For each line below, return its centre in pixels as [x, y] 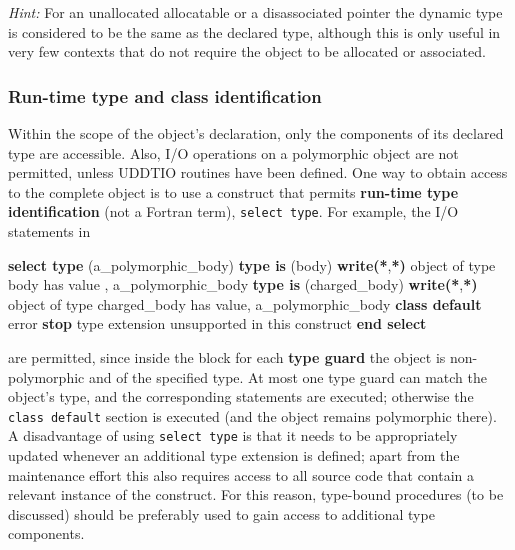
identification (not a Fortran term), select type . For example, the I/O [233, 211]
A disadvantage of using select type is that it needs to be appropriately [233, 435]
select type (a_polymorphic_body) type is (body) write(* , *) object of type [252, 264]
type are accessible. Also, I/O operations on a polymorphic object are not [233, 152]
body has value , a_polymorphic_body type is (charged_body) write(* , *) [243, 284]
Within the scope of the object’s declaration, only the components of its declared [256, 133]
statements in [49, 231]
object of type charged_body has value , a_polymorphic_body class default [245, 303]
